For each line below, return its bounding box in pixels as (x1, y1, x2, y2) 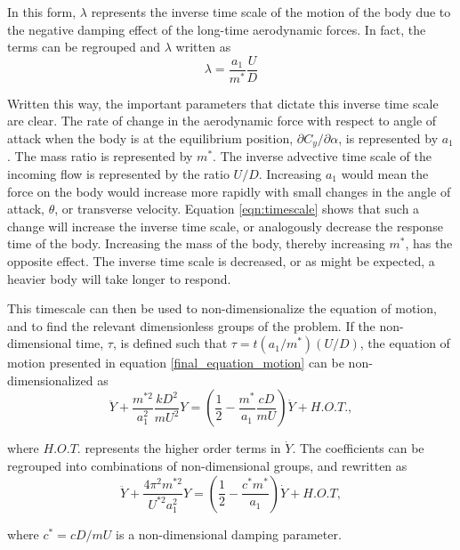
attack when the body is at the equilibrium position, (7, 128, 294, 147)
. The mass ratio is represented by (7, 147, 193, 166)
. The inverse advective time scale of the (213, 147, 432, 166)
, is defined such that (112, 334, 228, 352)
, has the (405, 234, 453, 253)
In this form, (7, 3, 77, 20)
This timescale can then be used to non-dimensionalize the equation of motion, (7, 299, 437, 318)
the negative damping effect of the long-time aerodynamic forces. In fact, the (7, 20, 426, 38)
